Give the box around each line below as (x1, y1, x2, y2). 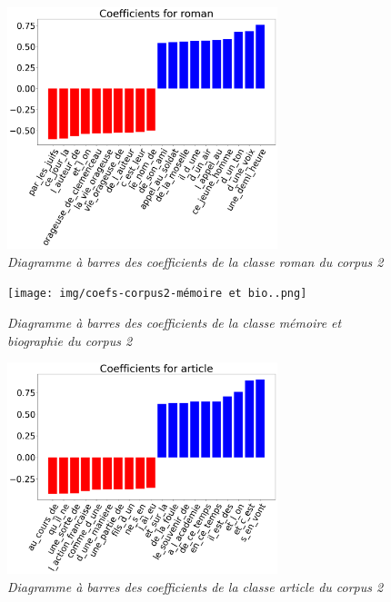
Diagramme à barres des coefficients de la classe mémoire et (7, 312, 342, 331)
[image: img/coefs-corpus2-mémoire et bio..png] (7, 287, 307, 301)
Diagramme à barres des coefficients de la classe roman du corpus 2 (7, 252, 384, 271)
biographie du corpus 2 (7, 331, 133, 350)
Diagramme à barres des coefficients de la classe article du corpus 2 (7, 577, 384, 596)
